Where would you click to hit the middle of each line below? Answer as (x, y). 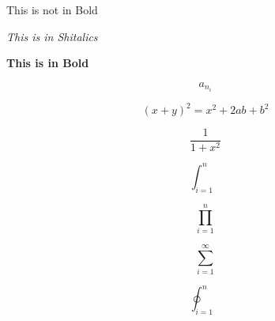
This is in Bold (48, 63)
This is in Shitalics (52, 36)
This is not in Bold (52, 9)
